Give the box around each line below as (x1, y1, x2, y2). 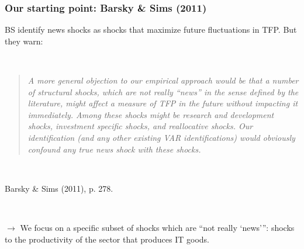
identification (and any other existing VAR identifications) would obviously (27, 131, 295, 143)
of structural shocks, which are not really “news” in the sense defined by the (27, 85, 299, 98)
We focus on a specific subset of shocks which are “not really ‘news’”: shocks (20, 221, 295, 233)
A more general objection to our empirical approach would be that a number (27, 74, 299, 86)
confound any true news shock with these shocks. (27, 143, 201, 155)
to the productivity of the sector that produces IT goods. (5, 233, 209, 245)
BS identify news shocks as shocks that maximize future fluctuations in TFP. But (5, 23, 297, 36)
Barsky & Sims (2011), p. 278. (5, 182, 113, 194)
